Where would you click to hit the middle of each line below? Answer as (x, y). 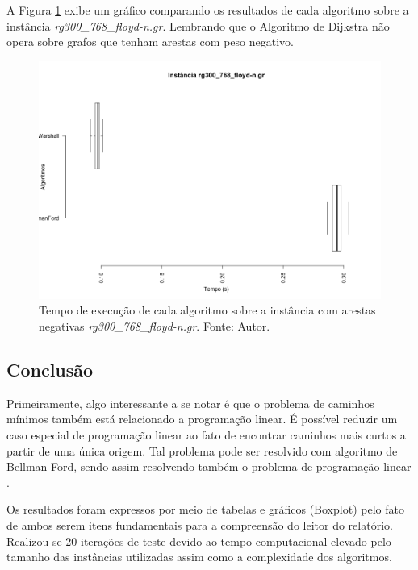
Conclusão (50, 370)
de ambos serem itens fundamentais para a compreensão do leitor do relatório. (200, 525)
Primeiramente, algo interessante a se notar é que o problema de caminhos (190, 403)
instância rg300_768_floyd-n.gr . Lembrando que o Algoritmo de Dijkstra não (198, 25)
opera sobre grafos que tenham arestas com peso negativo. (150, 42)
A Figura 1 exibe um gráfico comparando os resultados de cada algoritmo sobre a (208, 10)
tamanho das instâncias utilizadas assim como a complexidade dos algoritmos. (199, 557)
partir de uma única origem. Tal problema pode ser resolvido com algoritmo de (202, 450)
